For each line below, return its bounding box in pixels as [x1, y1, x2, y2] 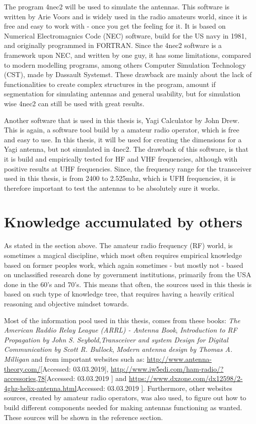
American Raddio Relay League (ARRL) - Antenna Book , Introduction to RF [4, 325, 237, 335]
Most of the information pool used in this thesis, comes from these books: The [4, 315, 240, 325]
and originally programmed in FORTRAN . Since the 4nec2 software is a [4, 40, 222, 50]
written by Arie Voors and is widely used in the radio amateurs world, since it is [4, 11, 248, 21]
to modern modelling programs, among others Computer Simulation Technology [4, 59, 246, 70]
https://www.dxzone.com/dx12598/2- [129, 373, 243, 383]
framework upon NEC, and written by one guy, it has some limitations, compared [4, 49, 252, 60]
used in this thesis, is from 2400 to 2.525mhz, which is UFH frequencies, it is [4, 173, 236, 183]
